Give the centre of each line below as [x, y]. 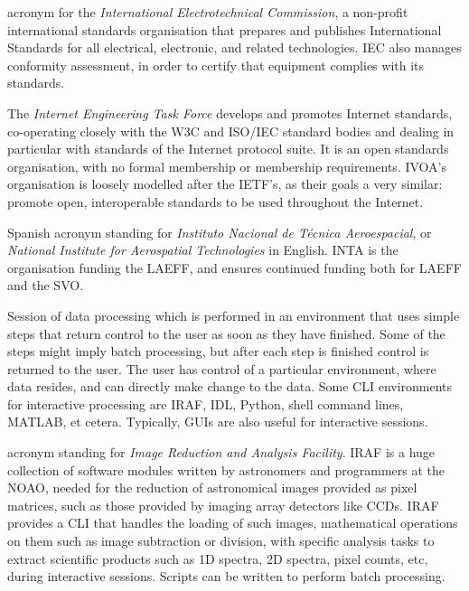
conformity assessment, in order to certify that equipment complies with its [216, 65]
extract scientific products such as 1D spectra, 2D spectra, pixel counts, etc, [218, 558]
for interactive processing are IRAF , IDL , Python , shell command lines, [206, 403]
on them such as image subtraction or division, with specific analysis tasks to [221, 541]
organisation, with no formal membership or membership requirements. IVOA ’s [227, 166]
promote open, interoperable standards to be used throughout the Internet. [216, 201]
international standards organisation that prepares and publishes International [225, 29]
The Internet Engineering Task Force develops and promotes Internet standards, [230, 113]
